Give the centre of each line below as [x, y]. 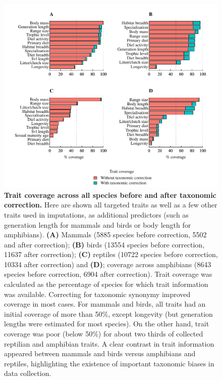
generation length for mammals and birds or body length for [98, 224]
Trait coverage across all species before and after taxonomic [110, 195]
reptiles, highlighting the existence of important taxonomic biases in [109, 363]
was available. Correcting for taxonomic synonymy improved [97, 294]
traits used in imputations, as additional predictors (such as [96, 214]
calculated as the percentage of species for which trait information [106, 284]
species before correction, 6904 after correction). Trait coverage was [108, 274]
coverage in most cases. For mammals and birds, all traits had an [105, 304]
